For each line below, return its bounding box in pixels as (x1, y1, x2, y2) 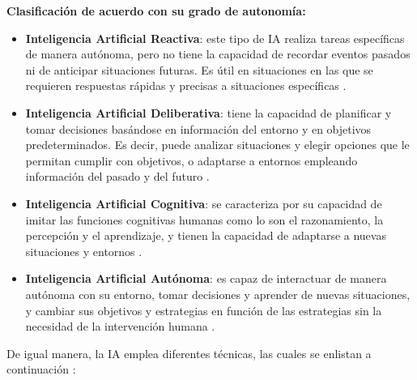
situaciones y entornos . (25, 242, 143, 259)
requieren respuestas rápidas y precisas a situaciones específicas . (25, 77, 347, 94)
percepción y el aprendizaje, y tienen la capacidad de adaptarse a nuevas (25, 227, 386, 244)
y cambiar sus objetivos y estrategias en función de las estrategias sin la (25, 301, 382, 318)
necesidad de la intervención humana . (25, 318, 215, 335)
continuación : (6, 361, 76, 378)
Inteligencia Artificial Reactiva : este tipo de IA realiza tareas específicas (25, 29, 405, 46)
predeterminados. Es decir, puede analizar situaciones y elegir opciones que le (25, 136, 410, 153)
